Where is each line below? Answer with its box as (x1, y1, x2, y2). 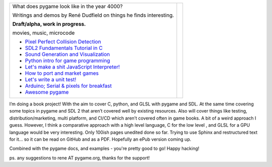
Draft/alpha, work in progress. (12, 21, 86, 27)
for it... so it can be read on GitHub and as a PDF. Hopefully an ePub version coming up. (9, 136, 191, 142)
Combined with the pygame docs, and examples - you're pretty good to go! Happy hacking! (9, 145, 199, 151)
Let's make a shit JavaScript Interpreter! (25, 64, 120, 70)
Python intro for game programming (25, 57, 110, 64)
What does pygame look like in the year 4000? (12, 3, 123, 10)
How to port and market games (25, 70, 99, 77)
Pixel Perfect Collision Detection (25, 38, 101, 45)
